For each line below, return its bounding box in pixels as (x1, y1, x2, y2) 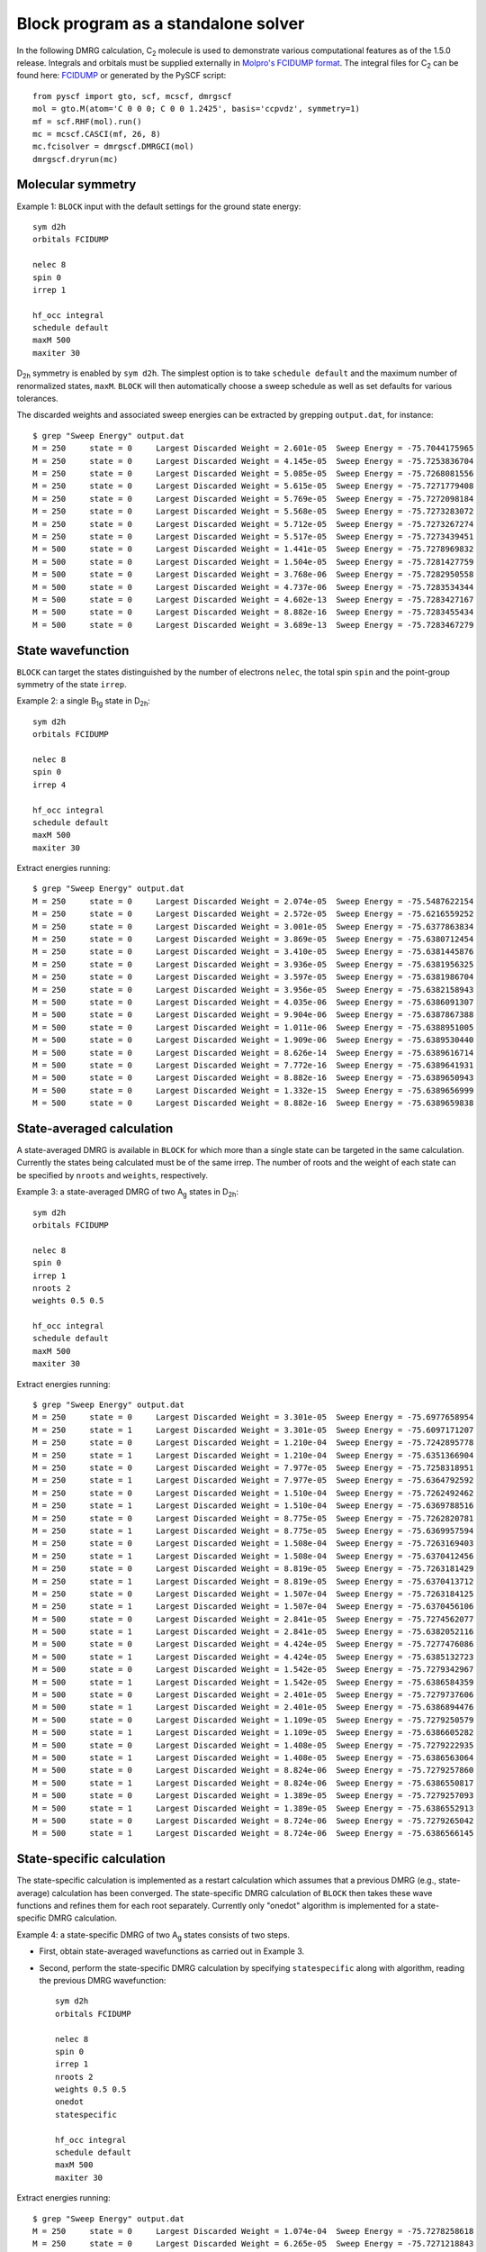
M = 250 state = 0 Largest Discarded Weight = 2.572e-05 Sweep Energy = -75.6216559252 (32, 909, 474, 919)
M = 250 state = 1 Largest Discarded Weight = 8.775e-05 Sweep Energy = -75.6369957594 (32, 1525, 474, 1536)
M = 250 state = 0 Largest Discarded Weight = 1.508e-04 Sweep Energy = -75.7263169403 (32, 1539, 474, 1548)
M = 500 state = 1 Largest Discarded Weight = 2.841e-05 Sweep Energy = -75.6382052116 (32, 1627, 474, 1637)
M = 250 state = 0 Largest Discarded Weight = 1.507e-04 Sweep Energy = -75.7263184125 (32, 1588, 474, 1599)
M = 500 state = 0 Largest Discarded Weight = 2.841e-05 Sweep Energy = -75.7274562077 (32, 1613, 474, 1624)
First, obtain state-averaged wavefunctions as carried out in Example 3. (39, 1946, 305, 1957)
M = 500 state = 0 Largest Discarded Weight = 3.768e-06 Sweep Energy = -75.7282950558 (32, 569, 474, 580)
